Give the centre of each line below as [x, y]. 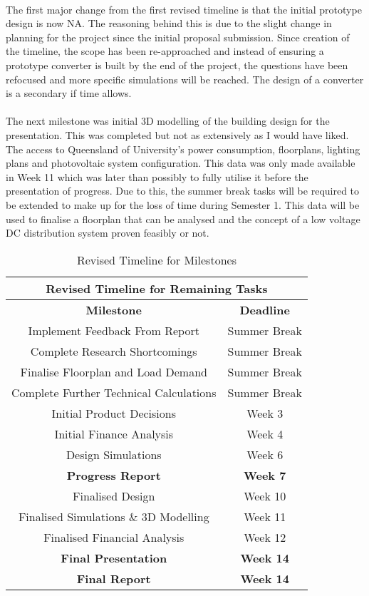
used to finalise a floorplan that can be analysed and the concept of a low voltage [183, 219]
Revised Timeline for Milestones [156, 260]
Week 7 [265, 475]
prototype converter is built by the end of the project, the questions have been [177, 65]
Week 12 [265, 537]
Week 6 [265, 454]
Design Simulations [114, 454]
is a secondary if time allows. [69, 93]
